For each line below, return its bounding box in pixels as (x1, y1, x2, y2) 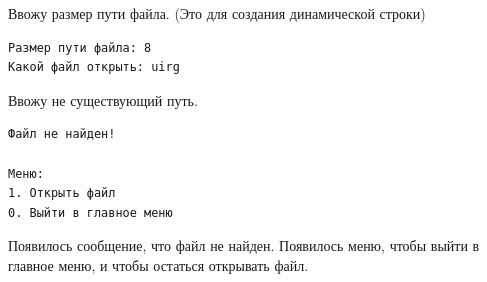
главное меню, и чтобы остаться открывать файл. (8, 254, 309, 275)
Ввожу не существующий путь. (8, 89, 198, 110)
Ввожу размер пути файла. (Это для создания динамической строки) (8, 3, 426, 23)
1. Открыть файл (8, 186, 116, 201)
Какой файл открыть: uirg (8, 60, 180, 75)
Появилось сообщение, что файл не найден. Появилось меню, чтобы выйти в (8, 235, 480, 256)
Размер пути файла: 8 (8, 40, 152, 55)
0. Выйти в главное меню (8, 205, 173, 220)
